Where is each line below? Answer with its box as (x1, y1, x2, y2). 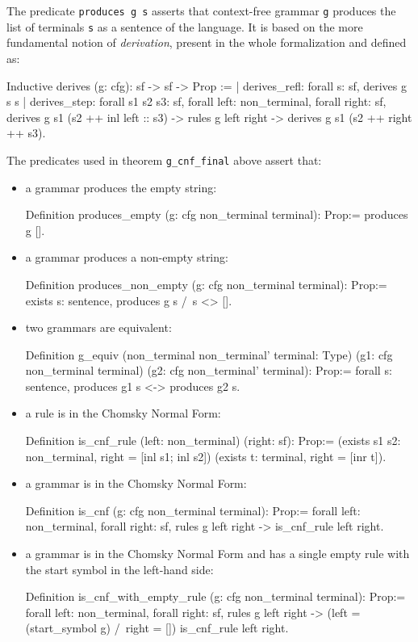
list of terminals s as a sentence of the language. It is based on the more (6, 18, 363, 35)
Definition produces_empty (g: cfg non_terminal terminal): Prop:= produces (25, 206, 408, 223)
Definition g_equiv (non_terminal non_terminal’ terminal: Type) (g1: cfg (25, 346, 393, 363)
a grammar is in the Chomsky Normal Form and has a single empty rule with (25, 545, 410, 562)
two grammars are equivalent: (25, 319, 172, 336)
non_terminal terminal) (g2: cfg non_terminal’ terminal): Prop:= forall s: (25, 362, 392, 379)
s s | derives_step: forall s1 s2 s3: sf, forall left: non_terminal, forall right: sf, (6, 93, 387, 110)
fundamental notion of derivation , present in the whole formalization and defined (6, 34, 407, 51)
